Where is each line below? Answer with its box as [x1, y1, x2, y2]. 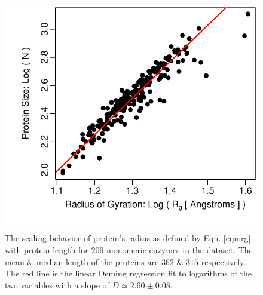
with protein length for [5, 244, 88, 256]
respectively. [201, 255, 246, 268]
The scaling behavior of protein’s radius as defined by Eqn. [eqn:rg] [5, 232, 251, 244]
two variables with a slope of [5, 278, 109, 291]
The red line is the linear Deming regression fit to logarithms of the [5, 267, 252, 279]
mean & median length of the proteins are [5, 255, 159, 268]
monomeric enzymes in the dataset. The [106, 244, 253, 256]
